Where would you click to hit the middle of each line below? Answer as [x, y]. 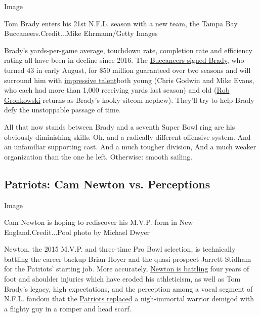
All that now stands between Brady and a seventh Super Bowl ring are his [120, 126]
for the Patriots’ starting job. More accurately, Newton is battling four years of [127, 269]
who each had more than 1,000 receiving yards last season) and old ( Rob [117, 90]
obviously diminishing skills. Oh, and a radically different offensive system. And [127, 136]
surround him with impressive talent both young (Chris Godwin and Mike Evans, [129, 80]
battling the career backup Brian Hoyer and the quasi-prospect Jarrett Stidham [128, 259]
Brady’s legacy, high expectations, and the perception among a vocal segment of [128, 288]
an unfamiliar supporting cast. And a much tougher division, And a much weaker [130, 147]
